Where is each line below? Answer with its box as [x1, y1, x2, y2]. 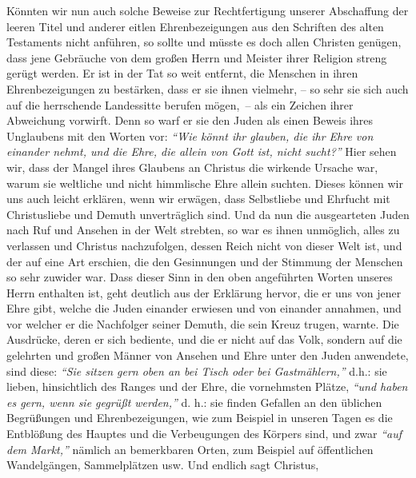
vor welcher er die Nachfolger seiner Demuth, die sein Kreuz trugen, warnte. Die [6, 315, 399, 332]
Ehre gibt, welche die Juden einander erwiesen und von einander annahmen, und [6, 300, 402, 317]
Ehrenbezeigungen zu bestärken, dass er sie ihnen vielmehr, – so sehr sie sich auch [6, 80, 409, 97]
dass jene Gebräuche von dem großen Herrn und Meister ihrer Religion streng [6, 49, 387, 66]
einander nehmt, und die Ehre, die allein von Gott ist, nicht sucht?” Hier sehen [6, 143, 397, 160]
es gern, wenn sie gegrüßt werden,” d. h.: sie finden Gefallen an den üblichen [6, 393, 382, 410]
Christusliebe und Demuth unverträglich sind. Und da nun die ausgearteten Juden [6, 205, 410, 222]
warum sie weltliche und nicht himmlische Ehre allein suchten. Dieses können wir [6, 174, 403, 191]
